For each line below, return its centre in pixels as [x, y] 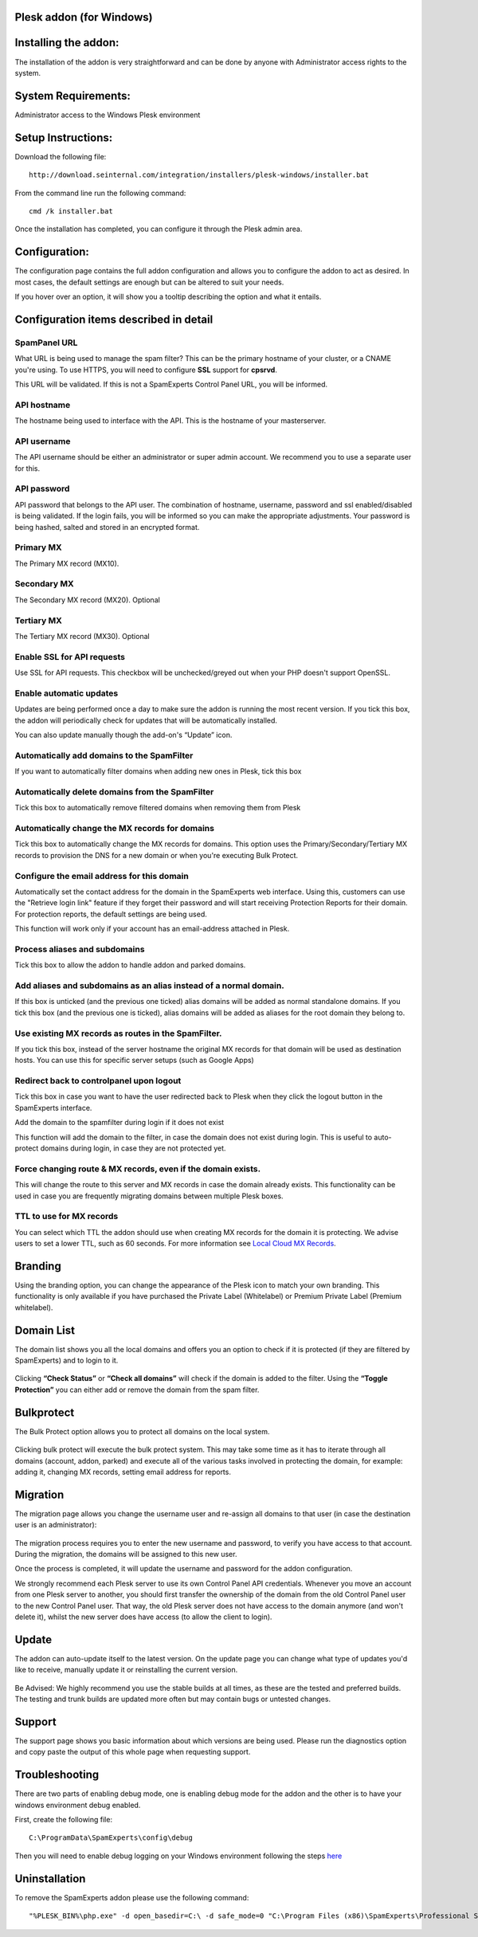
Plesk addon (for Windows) [84, 17]
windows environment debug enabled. [78, 1805]
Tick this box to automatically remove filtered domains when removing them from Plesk [158, 808]
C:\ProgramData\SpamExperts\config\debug [111, 1838]
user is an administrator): [56, 1525]
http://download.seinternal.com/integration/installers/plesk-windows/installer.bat [199, 175]
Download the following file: [61, 156]
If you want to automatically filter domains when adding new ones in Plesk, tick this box [158, 771]
